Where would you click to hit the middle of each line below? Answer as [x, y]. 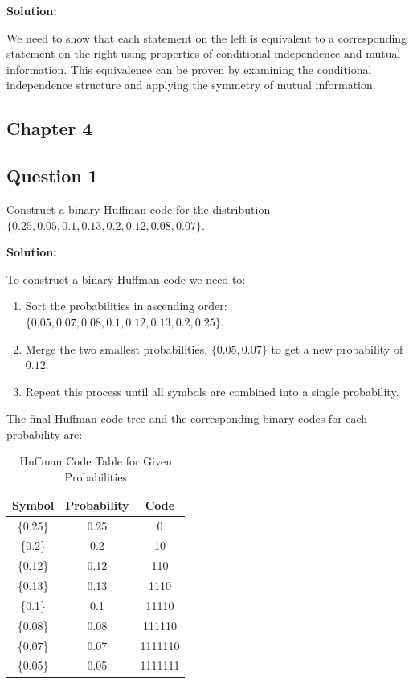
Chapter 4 [49, 128]
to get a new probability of [337, 348]
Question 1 [52, 176]
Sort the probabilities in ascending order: [126, 306]
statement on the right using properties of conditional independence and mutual [204, 53]
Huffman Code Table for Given [96, 461]
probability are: [45, 434]
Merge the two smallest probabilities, [117, 348]
